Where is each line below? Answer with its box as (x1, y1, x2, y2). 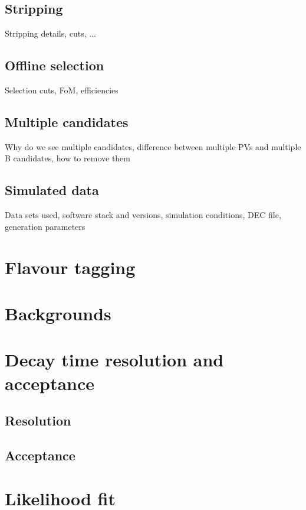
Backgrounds (5, 301, 111, 325)
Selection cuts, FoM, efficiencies (5, 84, 119, 96)
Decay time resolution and (5, 347, 224, 372)
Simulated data (5, 181, 99, 199)
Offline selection (5, 56, 104, 74)
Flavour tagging (5, 255, 136, 279)
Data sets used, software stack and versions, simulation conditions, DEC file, (5, 209, 281, 221)
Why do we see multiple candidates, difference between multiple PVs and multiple (5, 140, 301, 152)
